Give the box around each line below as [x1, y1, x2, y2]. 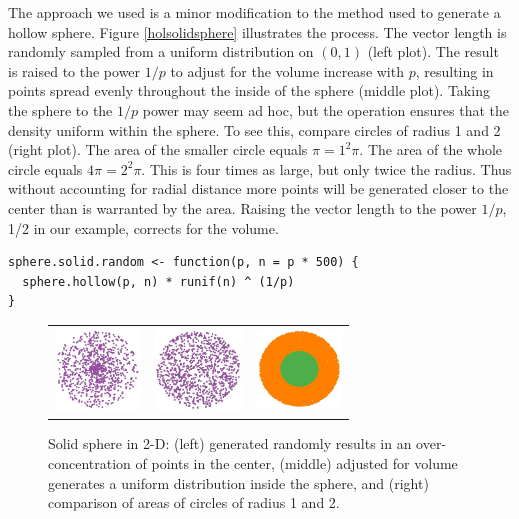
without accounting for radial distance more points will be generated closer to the [8, 178, 509, 199]
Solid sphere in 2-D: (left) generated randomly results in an [48, 433, 412, 454]
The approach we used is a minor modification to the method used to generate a [8, 2, 501, 22]
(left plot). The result [367, 41, 499, 62]
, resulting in [415, 60, 494, 81]
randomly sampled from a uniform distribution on [8, 41, 314, 62]
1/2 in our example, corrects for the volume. [8, 217, 279, 238]
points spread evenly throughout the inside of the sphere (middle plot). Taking [8, 80, 490, 101]
